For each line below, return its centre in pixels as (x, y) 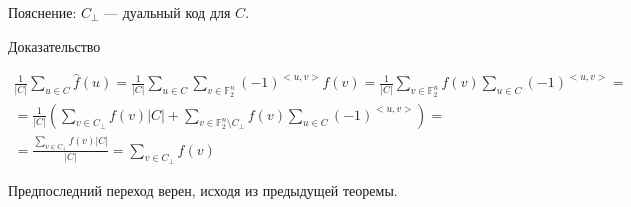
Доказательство (54, 45)
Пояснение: (42, 12)
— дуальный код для (167, 12)
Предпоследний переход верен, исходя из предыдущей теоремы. (203, 189)
